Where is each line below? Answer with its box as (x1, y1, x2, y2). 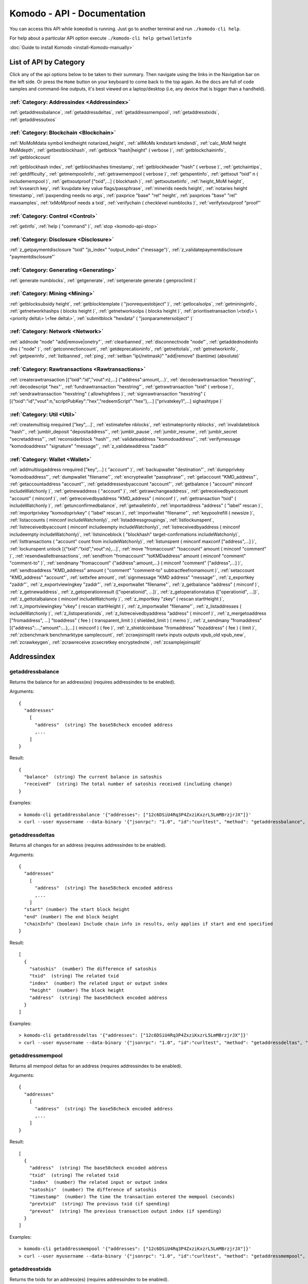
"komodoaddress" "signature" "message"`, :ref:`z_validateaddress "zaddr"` (9, 443, 169, 449)
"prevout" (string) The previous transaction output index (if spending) (29, 1208, 222, 1214)
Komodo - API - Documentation (9, 8, 146, 19)
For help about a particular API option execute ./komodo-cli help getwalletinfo (9, 35, 192, 41)
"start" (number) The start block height (24, 907, 130, 913)
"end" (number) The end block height (24, 914, 119, 919)
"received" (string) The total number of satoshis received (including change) (24, 781, 233, 787)
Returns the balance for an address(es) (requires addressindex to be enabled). (9, 678, 176, 685)
